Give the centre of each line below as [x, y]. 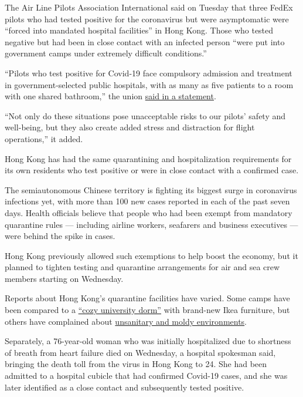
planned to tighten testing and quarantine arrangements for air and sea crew [142, 267]
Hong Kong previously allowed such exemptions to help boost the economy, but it [151, 255]
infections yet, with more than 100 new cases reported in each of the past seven [147, 201]
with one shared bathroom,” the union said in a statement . [110, 96]
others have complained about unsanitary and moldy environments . [126, 321]
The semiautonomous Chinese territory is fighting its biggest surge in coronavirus [151, 189]
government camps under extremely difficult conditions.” [106, 53]
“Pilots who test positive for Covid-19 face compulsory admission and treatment [149, 73]
